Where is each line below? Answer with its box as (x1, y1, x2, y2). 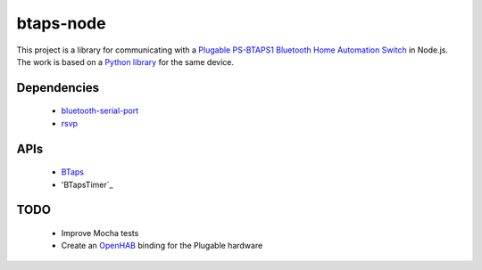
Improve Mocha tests (61, 227, 139, 238)
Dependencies (16, 80, 100, 95)
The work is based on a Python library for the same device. (16, 56, 235, 67)
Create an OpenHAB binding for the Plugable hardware (61, 241, 263, 251)
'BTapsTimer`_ (61, 179, 113, 190)
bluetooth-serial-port (61, 105, 139, 116)
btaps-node (16, 13, 106, 33)
